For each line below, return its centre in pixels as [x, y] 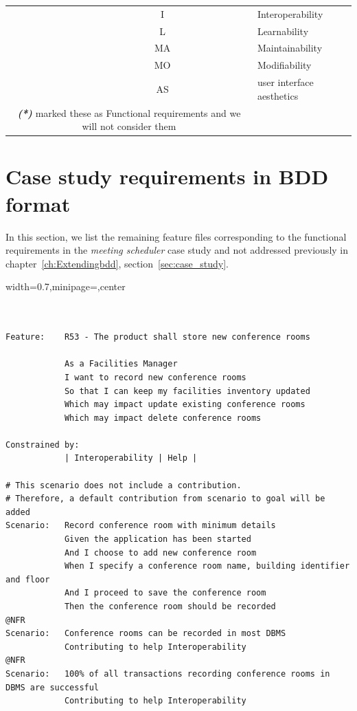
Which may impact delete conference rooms [163, 418]
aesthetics [278, 95]
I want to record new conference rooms [155, 377]
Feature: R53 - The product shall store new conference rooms [158, 337]
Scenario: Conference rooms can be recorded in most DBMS [146, 634]
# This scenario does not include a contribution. [124, 485]
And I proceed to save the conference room [165, 593]
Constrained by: [43, 445]
